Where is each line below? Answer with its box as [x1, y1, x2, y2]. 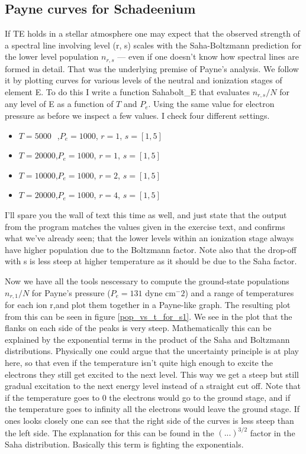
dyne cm [145, 286, 176, 299]
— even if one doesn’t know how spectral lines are [117, 50, 299, 63]
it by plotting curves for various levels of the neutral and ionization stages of [5, 74, 282, 86]
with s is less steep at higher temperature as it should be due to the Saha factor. [5, 255, 297, 267]
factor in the [250, 426, 295, 439]
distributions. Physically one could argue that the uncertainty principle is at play [5, 345, 299, 357]
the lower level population [5, 50, 99, 63]
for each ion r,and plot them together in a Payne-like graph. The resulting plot [5, 299, 291, 311]
